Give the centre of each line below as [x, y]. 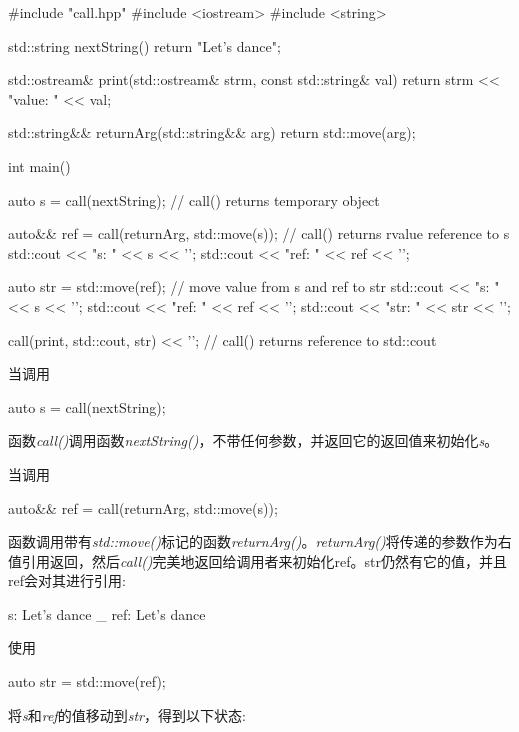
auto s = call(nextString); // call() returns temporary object [194, 199]
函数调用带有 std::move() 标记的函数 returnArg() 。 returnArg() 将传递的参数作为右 [260, 541]
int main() [39, 165]
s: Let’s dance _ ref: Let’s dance [107, 613]
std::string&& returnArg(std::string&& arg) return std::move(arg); [212, 132]
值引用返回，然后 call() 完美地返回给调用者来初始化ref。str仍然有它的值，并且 [258, 560]
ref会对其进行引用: [67, 580]
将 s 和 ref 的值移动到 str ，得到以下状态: [127, 714]
